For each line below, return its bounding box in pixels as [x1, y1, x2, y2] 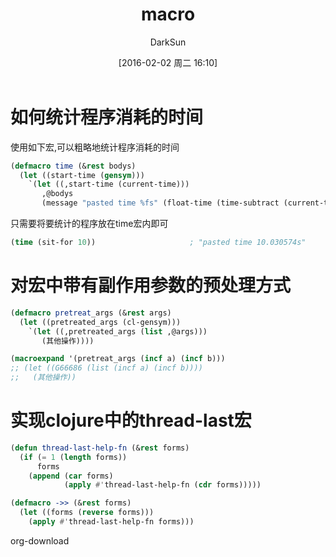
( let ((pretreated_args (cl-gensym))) [19, 317, 182, 327]
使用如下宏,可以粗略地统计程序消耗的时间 [10, 141, 180, 153]
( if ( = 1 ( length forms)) [19, 452, 128, 462]
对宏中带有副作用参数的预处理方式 [10, 274, 292, 297]
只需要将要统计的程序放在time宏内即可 [10, 218, 169, 230]
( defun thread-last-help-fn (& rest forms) [10, 443, 190, 453]
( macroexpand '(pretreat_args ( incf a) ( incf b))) [10, 354, 226, 364]
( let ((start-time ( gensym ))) [19, 170, 145, 180]
